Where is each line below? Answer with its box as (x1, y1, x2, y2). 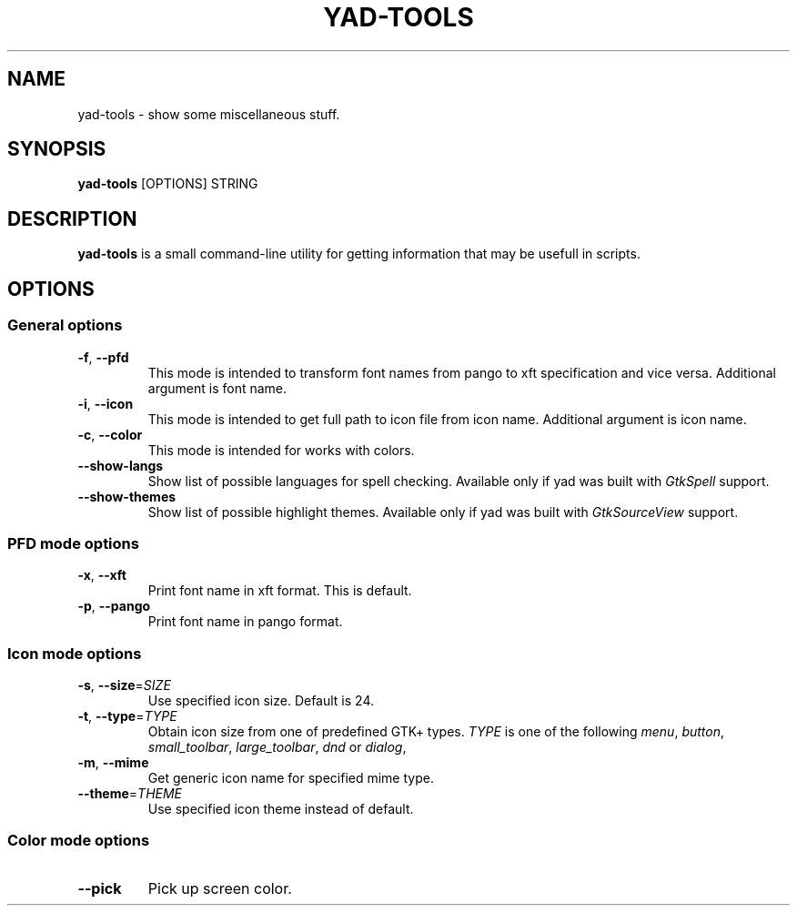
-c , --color (77, 426, 143, 442)
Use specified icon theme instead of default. (147, 801, 414, 817)
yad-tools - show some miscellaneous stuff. (77, 106, 340, 122)
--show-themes (77, 488, 177, 504)
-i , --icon (77, 395, 134, 411)
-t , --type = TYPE (77, 708, 177, 724)
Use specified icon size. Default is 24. (147, 693, 375, 708)
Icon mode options (7, 644, 142, 663)
